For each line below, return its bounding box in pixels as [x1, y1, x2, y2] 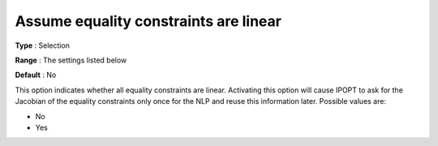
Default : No [15, 70, 57, 80]
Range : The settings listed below [15, 55, 127, 65]
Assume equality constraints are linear [15, 12, 281, 30]
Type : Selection [15, 41, 71, 50]
